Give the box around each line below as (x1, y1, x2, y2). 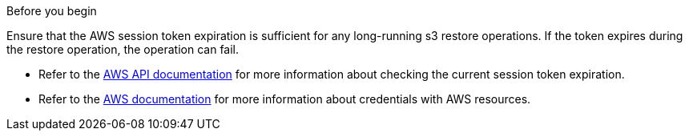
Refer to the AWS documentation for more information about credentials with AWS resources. (38, 92, 531, 106)
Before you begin (6, 4, 97, 18)
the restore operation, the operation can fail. (6, 42, 240, 56)
